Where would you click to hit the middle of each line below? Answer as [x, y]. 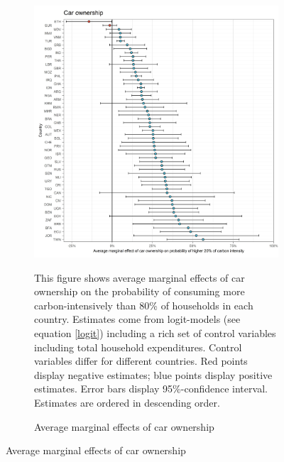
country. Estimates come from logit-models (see [137, 319]
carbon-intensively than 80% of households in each [144, 305]
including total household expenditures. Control [138, 347]
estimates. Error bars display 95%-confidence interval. [151, 389]
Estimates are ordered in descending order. [127, 403]
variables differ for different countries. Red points [141, 361]
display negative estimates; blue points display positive [153, 374]
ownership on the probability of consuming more [140, 291]
